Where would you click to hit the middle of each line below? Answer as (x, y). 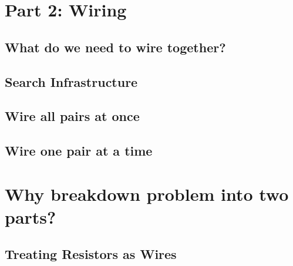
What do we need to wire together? (115, 47)
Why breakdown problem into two (147, 193)
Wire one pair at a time (79, 151)
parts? (31, 216)
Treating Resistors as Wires (91, 254)
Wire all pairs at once (72, 116)
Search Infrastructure (71, 81)
